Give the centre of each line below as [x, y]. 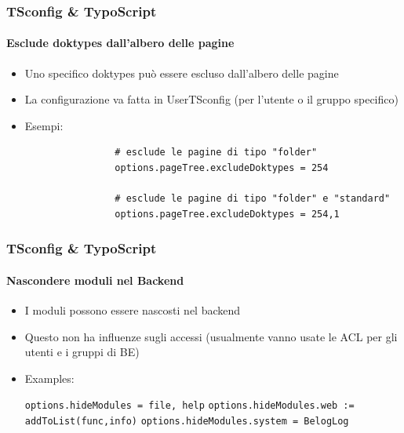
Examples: [49, 378]
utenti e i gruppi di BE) [82, 352]
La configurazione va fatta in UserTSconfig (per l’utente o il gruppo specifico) [211, 99]
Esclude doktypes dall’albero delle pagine [120, 43]
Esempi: [44, 125]
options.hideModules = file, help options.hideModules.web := [189, 406]
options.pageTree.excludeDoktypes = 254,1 [227, 214]
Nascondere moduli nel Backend [95, 280]
